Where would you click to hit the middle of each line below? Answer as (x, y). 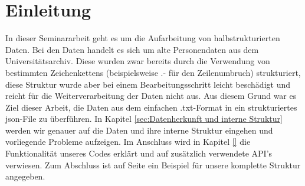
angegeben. (25, 176)
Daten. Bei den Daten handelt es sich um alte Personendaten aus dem (132, 49)
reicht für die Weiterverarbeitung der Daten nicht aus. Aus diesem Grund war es (151, 96)
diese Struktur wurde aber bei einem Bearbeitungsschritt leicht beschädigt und (148, 84)
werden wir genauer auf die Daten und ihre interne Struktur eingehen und (139, 130)
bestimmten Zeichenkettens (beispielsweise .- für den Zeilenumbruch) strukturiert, (153, 72)
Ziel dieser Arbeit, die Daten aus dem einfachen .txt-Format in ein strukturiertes (151, 107)
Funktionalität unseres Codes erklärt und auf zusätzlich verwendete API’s (139, 153)
